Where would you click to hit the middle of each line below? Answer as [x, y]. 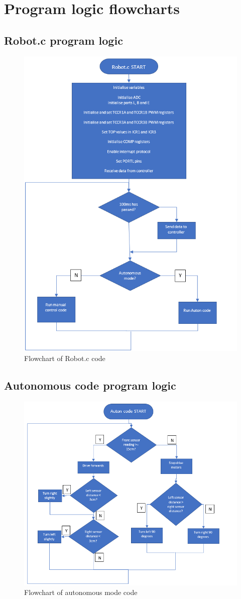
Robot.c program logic [64, 40]
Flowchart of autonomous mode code [81, 592]
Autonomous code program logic [90, 385]
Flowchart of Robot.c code [65, 358]
